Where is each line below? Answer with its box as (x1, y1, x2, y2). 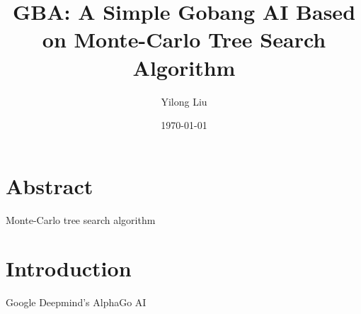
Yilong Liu (161, 94, 207, 108)
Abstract (6, 171, 93, 200)
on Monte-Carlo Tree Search (42, 25, 326, 54)
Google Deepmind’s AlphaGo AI (6, 295, 147, 310)
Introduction (6, 254, 132, 283)
